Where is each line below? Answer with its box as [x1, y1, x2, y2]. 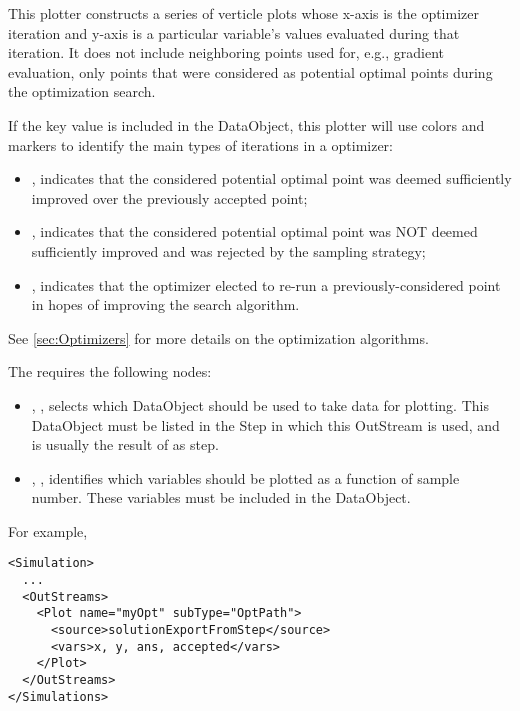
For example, [8, 520, 88, 541]
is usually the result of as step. [31, 434, 219, 455]
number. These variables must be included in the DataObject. [31, 487, 411, 508]
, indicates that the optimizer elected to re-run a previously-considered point [31, 274, 501, 295]
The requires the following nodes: [8, 361, 212, 382]
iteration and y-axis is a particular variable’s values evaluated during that [8, 22, 460, 43]
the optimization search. [8, 81, 156, 102]
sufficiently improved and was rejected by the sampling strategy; [31, 240, 426, 261]
